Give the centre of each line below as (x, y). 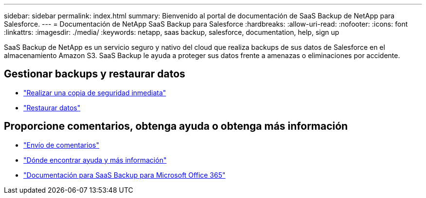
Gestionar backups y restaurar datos (95, 74)
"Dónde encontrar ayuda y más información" (95, 160)
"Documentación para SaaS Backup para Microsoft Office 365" (124, 175)
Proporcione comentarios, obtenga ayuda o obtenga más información (176, 126)
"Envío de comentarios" (61, 145)
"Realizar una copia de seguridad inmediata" (95, 92)
